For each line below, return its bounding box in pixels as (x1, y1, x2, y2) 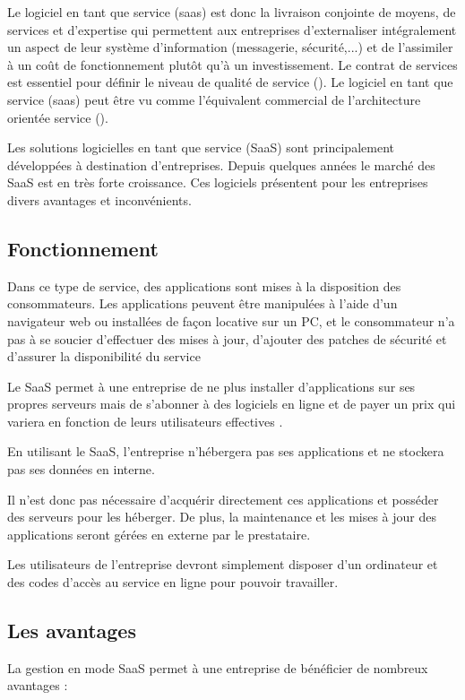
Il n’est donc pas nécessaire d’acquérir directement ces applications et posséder (7, 489, 439, 508)
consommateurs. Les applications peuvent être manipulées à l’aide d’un (7, 294, 398, 313)
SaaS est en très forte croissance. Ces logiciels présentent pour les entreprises (7, 173, 428, 192)
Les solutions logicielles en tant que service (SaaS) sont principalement (7, 138, 394, 157)
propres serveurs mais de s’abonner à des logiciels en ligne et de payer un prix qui (7, 394, 456, 413)
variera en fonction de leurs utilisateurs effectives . (7, 411, 283, 430)
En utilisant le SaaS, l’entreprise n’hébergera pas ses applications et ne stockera (7, 442, 444, 461)
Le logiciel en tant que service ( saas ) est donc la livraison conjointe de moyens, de (7, 3, 456, 21)
